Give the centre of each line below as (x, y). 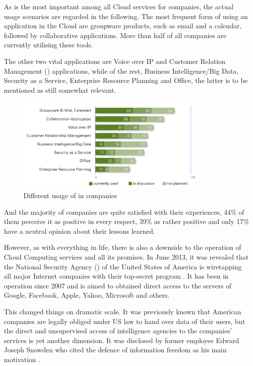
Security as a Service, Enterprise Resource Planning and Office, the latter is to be (126, 80)
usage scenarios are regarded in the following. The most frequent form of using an (126, 16)
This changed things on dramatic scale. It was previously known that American (123, 311)
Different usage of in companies (70, 195)
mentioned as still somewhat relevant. (60, 90)
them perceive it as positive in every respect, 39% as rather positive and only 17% (126, 221)
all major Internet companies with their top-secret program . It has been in (116, 276)
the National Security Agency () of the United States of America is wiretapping (123, 266)
